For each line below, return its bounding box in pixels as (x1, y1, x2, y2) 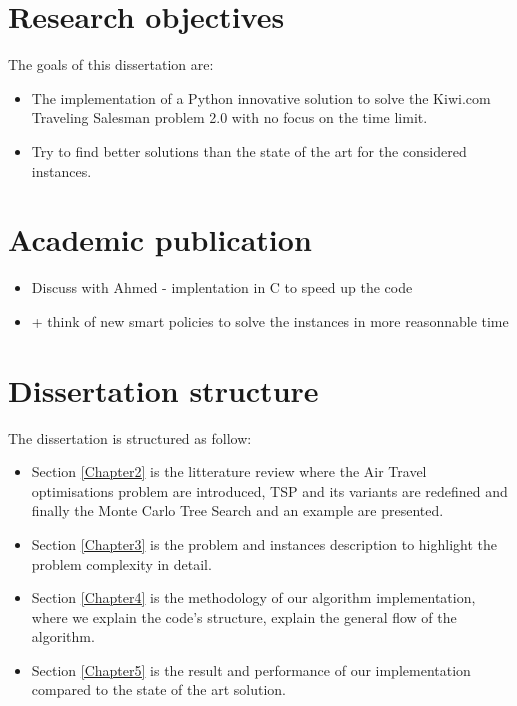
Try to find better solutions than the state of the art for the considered (31, 140, 467, 161)
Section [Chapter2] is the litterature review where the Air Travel (31, 461, 427, 482)
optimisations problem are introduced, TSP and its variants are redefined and (31, 480, 508, 501)
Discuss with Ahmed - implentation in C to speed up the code (31, 277, 413, 298)
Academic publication (8, 219, 312, 260)
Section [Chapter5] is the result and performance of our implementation (31, 659, 471, 680)
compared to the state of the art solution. (31, 679, 286, 700)
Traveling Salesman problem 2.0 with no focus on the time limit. (31, 107, 428, 128)
